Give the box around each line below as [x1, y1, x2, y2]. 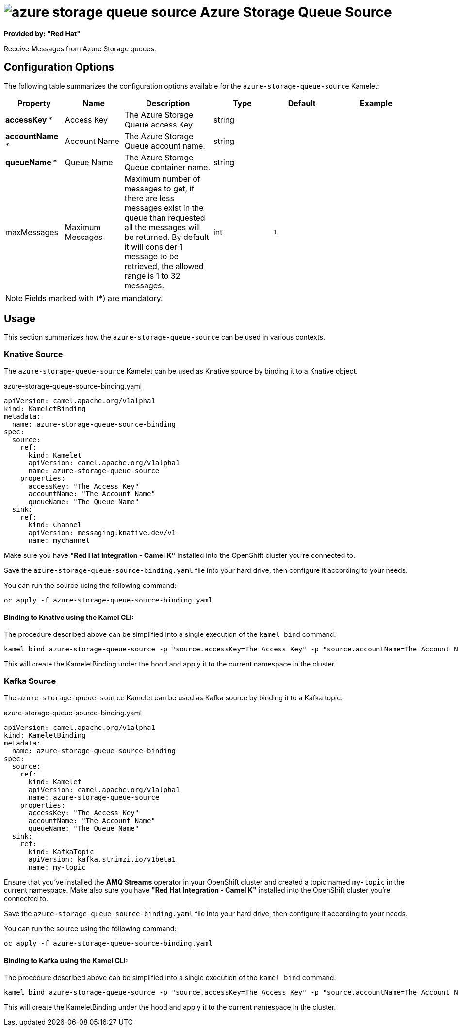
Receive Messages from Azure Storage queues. [4, 44, 156, 53]
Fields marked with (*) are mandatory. [25, 293, 163, 303]
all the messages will [124, 222, 200, 232]
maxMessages [5, 227, 58, 237]
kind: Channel [28, 521, 82, 529]
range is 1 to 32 [124, 270, 180, 281]
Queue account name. [124, 141, 205, 151]
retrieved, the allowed [124, 261, 204, 271]
